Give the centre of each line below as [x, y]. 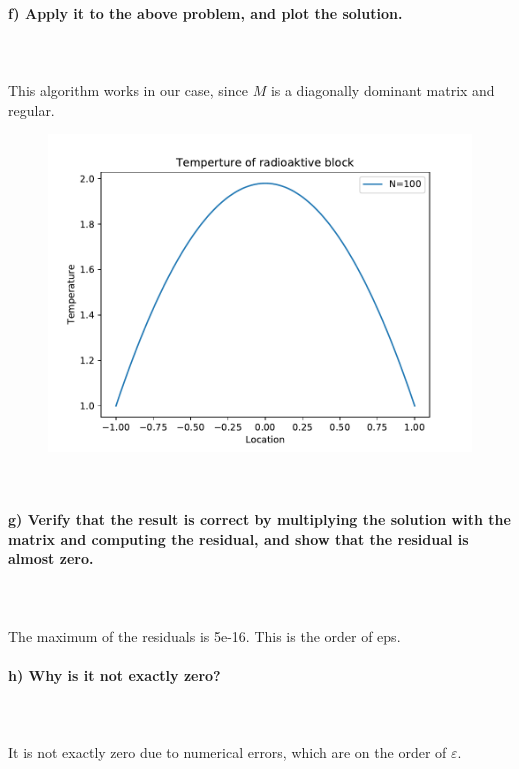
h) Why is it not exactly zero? [114, 674]
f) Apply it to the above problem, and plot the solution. [205, 12]
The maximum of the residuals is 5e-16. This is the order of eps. [204, 635]
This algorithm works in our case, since [128, 89]
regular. [31, 109]
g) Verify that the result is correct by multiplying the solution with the [259, 518]
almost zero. [51, 558]
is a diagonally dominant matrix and [382, 89]
